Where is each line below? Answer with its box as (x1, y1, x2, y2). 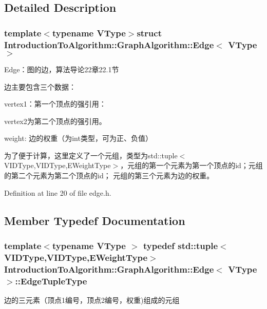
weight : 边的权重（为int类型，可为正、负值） (4, 133, 152, 143)
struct (137, 26, 162, 39)
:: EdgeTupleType (15, 274, 87, 287)
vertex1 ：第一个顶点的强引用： (4, 98, 106, 109)
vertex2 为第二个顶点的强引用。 (4, 115, 106, 126)
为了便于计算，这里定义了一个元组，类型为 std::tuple (4, 150, 178, 160)
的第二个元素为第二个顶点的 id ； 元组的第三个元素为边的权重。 (4, 170, 214, 181)
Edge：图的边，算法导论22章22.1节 (4, 64, 119, 74)
